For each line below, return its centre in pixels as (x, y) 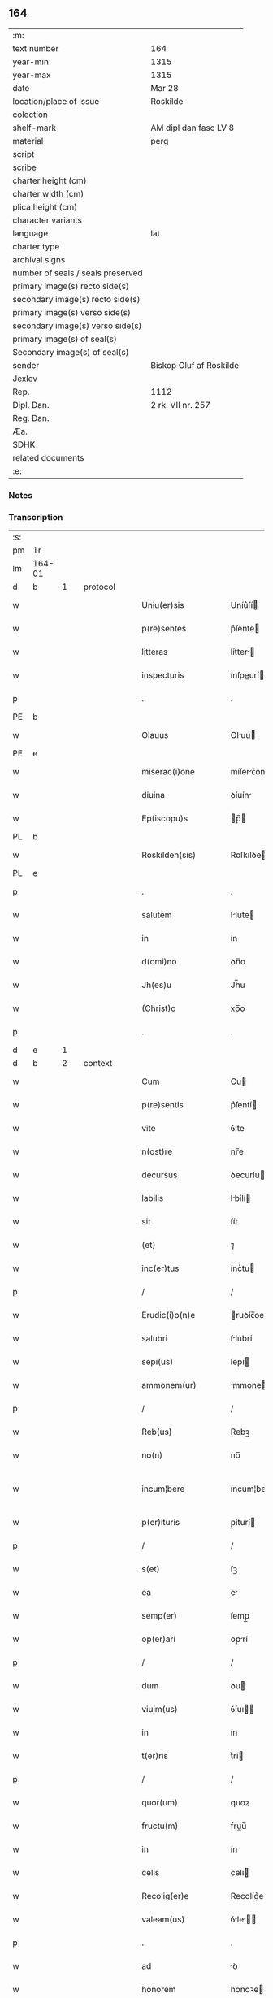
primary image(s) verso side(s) (72, 312)
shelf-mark (35, 128)
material (28, 141)
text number (36, 48)
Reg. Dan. (31, 418)
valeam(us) (163, 1919)
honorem (159, 1990)
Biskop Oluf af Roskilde (195, 365)
